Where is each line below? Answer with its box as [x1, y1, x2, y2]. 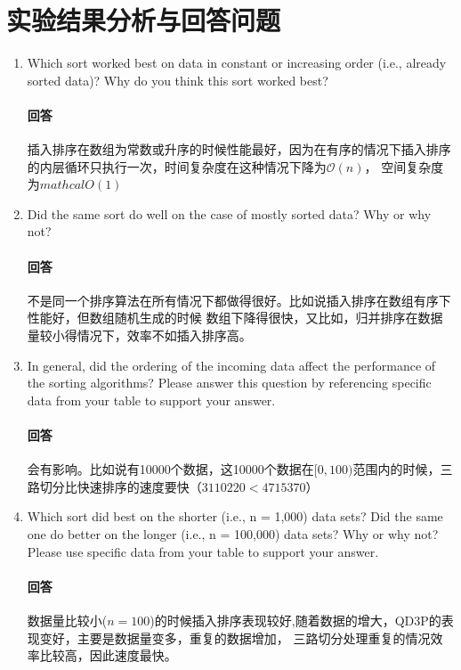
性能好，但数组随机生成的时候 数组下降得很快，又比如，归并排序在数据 [27, 308, 443, 327]
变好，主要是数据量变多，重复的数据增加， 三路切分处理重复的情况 [39, 628, 431, 647]
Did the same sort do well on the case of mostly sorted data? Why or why [27, 204, 432, 223]
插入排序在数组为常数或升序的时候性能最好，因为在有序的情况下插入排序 [27, 140, 451, 159]
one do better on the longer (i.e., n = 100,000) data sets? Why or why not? [27, 525, 439, 543]
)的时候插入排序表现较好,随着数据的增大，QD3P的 [150, 611, 441, 629]
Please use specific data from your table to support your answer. [27, 542, 379, 560]
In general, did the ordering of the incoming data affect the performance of [27, 355, 436, 374]
